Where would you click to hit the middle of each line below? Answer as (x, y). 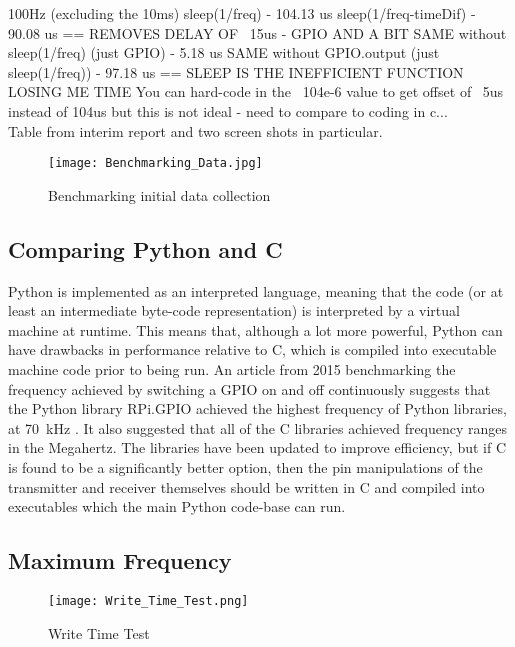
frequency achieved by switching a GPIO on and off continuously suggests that (249, 388)
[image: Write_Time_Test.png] (148, 600)
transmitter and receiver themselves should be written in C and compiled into (246, 486)
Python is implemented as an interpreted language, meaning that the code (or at (256, 290)
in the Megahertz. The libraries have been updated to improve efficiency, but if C (257, 447)
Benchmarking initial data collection (159, 194)
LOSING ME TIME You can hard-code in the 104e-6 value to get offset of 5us (256, 91)
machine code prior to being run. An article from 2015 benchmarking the (232, 368)
